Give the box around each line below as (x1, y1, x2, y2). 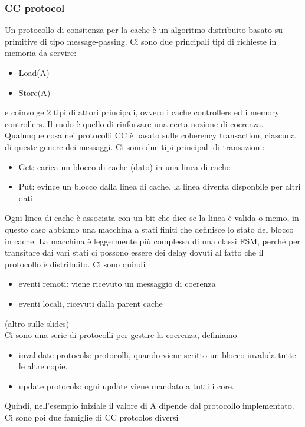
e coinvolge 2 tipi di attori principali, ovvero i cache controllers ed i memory (5, 106, 280, 118)
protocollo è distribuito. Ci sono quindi (5, 257, 146, 270)
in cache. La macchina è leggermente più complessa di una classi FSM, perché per (5, 234, 300, 247)
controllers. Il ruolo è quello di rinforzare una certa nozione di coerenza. (5, 117, 264, 130)
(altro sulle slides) (5, 317, 70, 329)
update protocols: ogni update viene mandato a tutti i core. (18, 379, 234, 392)
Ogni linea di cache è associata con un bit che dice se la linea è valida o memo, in (5, 211, 299, 224)
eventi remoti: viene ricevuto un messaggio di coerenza (18, 277, 216, 290)
